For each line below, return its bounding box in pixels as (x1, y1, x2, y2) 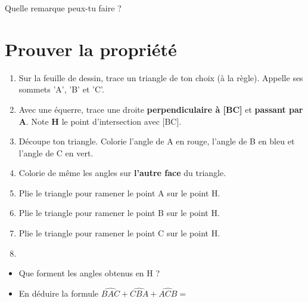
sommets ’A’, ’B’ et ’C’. (18, 83, 104, 95)
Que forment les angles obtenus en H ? (18, 267, 160, 279)
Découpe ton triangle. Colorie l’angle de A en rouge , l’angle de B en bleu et (18, 135, 295, 147)
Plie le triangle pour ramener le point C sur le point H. (18, 227, 220, 239)
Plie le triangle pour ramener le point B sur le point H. (18, 207, 220, 219)
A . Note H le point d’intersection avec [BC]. (18, 115, 182, 127)
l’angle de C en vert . (18, 146, 94, 159)
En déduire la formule (18, 287, 99, 300)
